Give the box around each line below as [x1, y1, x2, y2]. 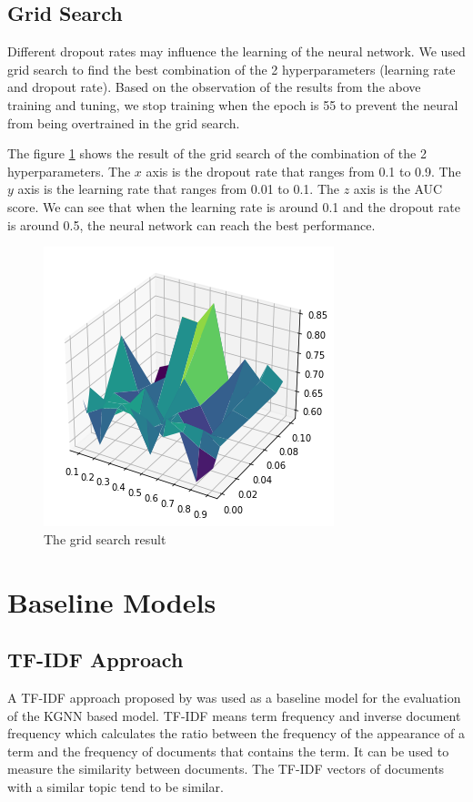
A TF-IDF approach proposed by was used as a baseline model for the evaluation [7, 687, 461, 706]
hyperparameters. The [7, 161, 131, 180]
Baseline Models [7, 583, 216, 620]
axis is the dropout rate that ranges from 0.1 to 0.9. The [146, 161, 461, 180]
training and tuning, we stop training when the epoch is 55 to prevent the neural [7, 95, 458, 114]
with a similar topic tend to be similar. [7, 777, 224, 796]
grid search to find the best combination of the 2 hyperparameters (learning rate [7, 59, 456, 78]
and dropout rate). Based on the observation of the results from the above [7, 77, 421, 96]
